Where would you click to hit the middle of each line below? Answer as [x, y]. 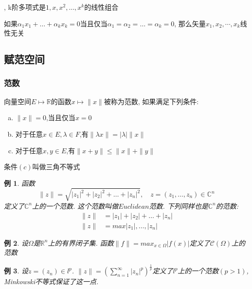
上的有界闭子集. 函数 [81, 243]
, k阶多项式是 [25, 7]
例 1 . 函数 [19, 183]
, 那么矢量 [190, 23]
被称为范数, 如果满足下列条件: [151, 101]
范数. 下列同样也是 [179, 206]
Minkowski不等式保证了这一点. [51, 281]
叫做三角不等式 [56, 167]
